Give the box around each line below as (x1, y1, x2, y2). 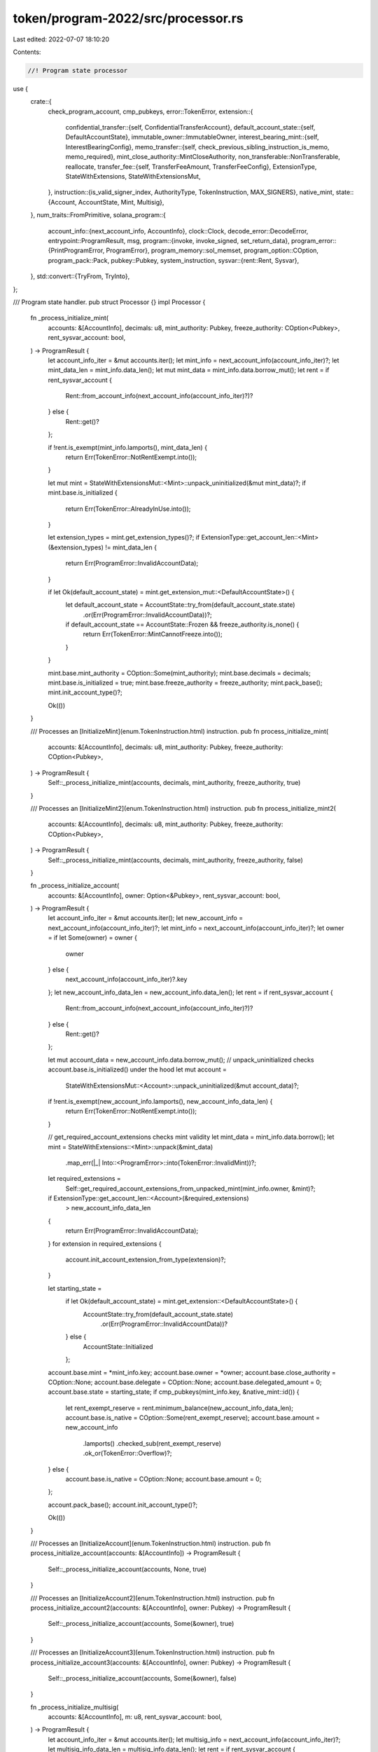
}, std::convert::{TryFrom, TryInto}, (30, 272, 130, 280)
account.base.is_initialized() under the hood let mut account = (48, 1065, 227, 1074)
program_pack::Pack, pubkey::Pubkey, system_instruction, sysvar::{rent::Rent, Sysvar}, (48, 256, 300, 264)
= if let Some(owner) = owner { (48, 933, 138, 942)
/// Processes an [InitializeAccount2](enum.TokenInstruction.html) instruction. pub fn (30, 1594, 275, 1602)
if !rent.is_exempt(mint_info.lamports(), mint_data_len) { (48, 443, 208, 451)
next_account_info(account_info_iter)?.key (65, 975, 188, 984)
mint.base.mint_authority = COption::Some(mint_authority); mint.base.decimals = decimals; (48, 669, 311, 677)
